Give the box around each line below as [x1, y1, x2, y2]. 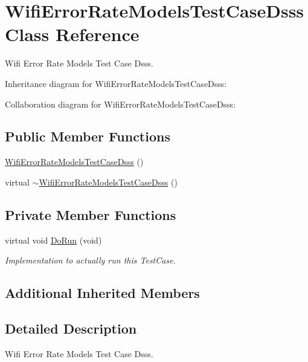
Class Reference [5, 22, 140, 47]
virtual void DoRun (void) [5, 233, 102, 246]
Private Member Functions [5, 205, 176, 224]
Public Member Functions [5, 127, 170, 146]
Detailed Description [5, 319, 137, 338]
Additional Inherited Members [5, 283, 200, 302]
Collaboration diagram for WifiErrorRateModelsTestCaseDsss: [5, 97, 236, 110]
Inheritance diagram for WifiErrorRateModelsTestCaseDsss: [5, 77, 227, 89]
